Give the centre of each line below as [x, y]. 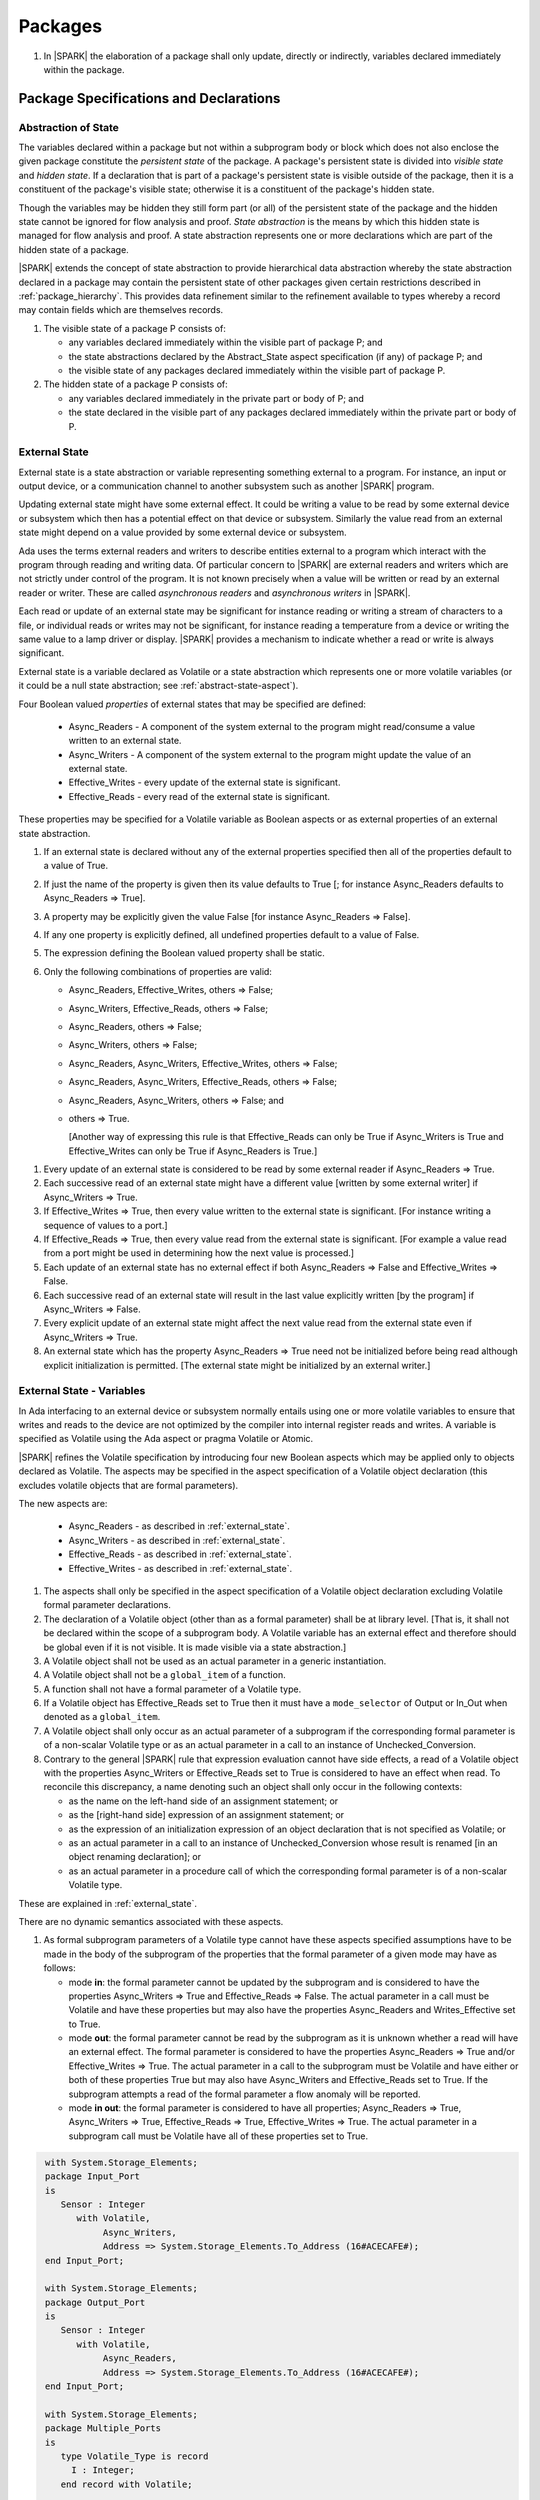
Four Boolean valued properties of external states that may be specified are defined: [192, 704]
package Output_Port [95, 2302]
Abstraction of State [69, 127]
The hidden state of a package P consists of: [136, 384]
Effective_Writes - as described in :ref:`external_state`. [180, 1568]
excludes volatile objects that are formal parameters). [128, 1485]
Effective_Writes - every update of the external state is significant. [204, 782]
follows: [59, 1968]
